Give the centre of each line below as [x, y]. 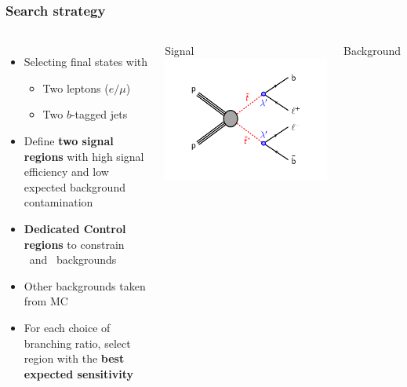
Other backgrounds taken [85, 285]
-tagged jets [99, 114]
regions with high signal [84, 156]
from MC [46, 301]
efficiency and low [66, 172]
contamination [58, 202]
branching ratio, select [77, 343]
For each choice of [67, 327]
